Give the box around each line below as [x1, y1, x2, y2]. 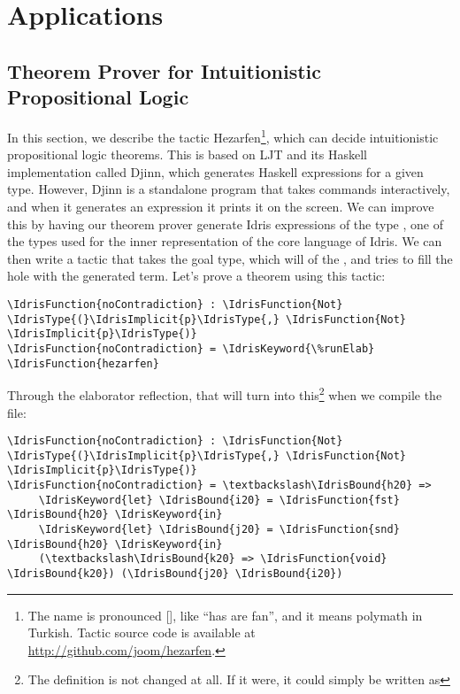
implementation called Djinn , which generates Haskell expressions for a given [7, 162, 424, 181]
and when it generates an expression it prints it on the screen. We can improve [7, 197, 434, 215]
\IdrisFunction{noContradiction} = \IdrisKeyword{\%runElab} [7, 342, 375, 355]
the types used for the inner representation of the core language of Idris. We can [7, 232, 442, 251]
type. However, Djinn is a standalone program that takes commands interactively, [7, 180, 450, 198]
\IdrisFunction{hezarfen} [7, 357, 159, 370]
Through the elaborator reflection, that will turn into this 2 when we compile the [7, 383, 442, 404]
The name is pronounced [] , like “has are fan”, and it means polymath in [27, 605, 423, 624]
